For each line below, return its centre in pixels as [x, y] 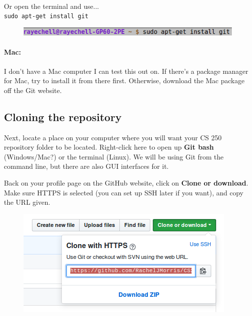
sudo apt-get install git [46, 16]
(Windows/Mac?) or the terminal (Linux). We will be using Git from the [114, 156]
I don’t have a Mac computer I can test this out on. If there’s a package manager [126, 71]
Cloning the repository [63, 116]
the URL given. [27, 202]
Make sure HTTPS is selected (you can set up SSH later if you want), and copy [124, 192]
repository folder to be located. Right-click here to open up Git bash [109, 147]
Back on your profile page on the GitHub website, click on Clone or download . [126, 182]
